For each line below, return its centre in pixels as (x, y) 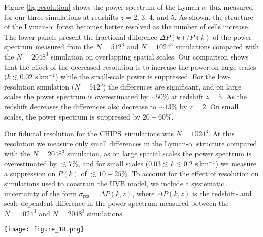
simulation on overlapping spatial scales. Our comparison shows (150, 56)
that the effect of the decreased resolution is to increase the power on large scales (130, 66)
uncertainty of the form (40, 193)
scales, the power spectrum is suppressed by (72, 116)
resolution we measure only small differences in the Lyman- (96, 143)
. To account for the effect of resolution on (193, 173)
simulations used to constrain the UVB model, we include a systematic (114, 183)
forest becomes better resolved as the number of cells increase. (153, 27)
